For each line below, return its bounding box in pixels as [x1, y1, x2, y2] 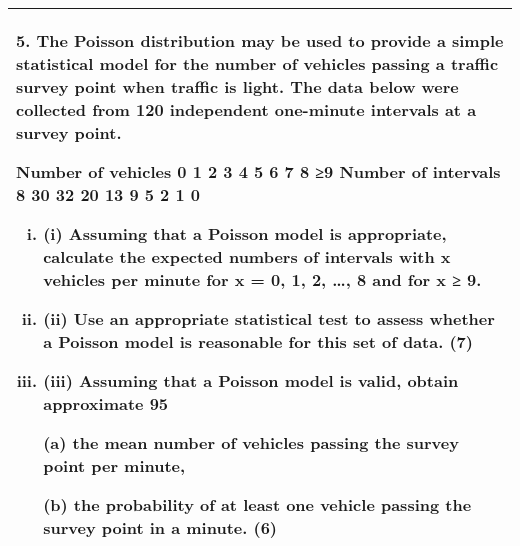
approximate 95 [43, 392, 169, 415]
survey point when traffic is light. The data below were [16, 75, 459, 98]
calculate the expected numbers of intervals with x [43, 245, 451, 268]
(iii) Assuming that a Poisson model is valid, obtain [43, 369, 459, 392]
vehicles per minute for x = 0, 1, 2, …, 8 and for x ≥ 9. [43, 268, 482, 291]
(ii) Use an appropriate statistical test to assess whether [43, 307, 495, 330]
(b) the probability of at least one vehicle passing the [43, 493, 472, 516]
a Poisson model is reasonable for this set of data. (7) [43, 330, 473, 353]
